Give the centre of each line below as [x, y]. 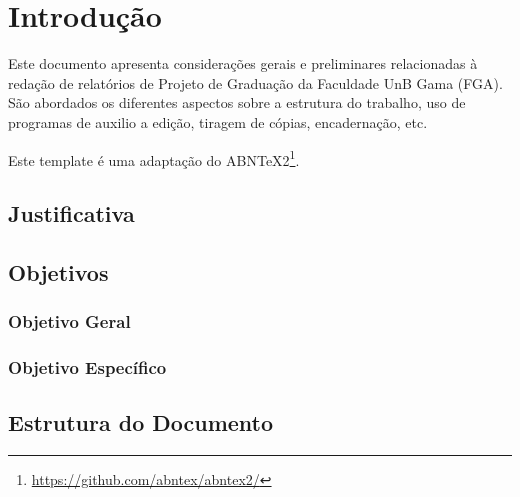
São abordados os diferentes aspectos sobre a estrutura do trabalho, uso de [237, 102]
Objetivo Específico [87, 367]
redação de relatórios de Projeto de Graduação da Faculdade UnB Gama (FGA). [255, 82]
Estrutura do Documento [141, 422]
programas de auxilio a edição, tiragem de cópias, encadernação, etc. [218, 121]
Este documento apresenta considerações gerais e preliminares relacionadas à [243, 63]
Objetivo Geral [69, 321]
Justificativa [71, 213]
